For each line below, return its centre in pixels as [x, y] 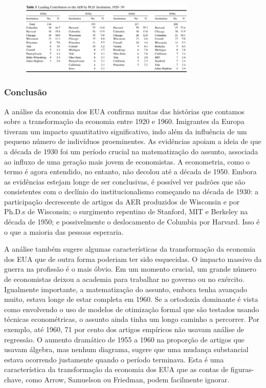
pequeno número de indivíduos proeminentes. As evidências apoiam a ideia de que [133, 141]
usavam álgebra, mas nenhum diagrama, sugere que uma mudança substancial [126, 349]
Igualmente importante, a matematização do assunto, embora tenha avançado [126, 289]
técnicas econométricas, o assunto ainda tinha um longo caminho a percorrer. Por [132, 319]
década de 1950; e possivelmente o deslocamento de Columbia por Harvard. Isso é [132, 222]
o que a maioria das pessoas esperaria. [64, 231]
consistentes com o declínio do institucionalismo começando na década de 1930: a [131, 191]
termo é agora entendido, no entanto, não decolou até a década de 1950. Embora [130, 171]
